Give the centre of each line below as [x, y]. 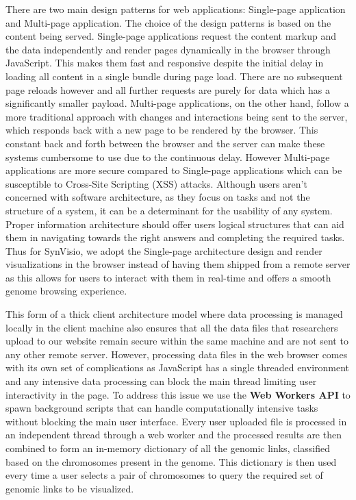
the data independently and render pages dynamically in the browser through [168, 49]
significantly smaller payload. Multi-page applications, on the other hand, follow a [177, 103]
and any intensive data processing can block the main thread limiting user [161, 381]
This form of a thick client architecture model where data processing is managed [174, 314]
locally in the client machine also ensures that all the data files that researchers [172, 327]
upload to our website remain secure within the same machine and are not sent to [177, 341]
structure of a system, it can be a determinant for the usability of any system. [169, 210]
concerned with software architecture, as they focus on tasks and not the [158, 197]
